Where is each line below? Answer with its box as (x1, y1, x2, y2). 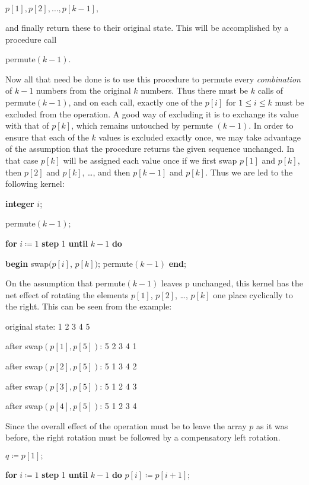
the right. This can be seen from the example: (5, 300, 172, 312)
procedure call (5, 33, 57, 45)
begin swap (5, 257, 49, 269)
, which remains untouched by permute (71, 119, 213, 132)
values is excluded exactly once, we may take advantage (98, 130, 301, 143)
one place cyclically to (213, 288, 293, 301)
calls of (257, 84, 283, 97)
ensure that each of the (5, 130, 89, 143)
